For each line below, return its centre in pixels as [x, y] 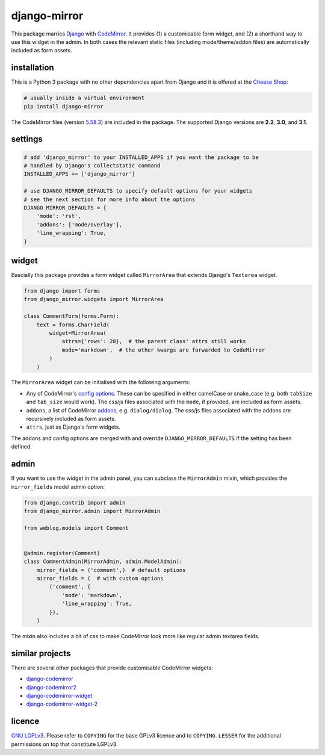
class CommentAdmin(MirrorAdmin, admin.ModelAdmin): [103, 562]
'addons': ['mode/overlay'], [79, 225]
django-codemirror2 [51, 687]
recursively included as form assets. [71, 419]
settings [27, 139]
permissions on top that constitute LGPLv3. [64, 744]
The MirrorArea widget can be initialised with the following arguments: [101, 382]
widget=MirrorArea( [78, 333]
